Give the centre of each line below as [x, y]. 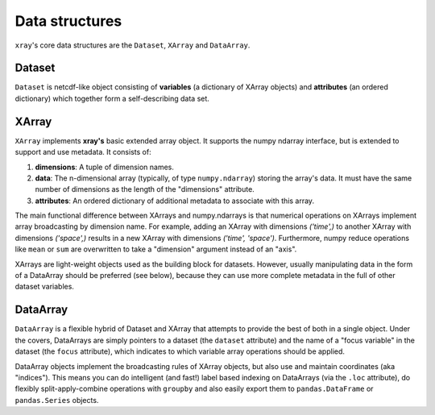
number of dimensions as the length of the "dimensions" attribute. [145, 189]
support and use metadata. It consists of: [83, 152]
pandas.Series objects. [57, 400]
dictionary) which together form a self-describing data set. [112, 98]
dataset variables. [44, 287]
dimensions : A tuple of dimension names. [105, 167]
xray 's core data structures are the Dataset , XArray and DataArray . [133, 45]
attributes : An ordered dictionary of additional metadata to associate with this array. [174, 201]
